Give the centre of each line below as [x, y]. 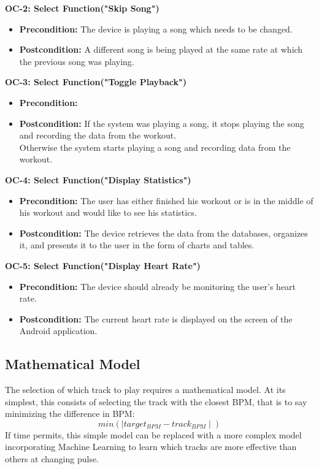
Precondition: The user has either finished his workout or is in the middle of [166, 200]
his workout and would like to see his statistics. [108, 212]
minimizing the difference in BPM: [70, 414]
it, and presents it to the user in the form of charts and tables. [137, 245]
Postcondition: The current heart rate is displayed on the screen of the [156, 318]
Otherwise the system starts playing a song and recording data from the [155, 147]
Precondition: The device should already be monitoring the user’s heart [158, 286]
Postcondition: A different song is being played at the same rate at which [161, 49]
